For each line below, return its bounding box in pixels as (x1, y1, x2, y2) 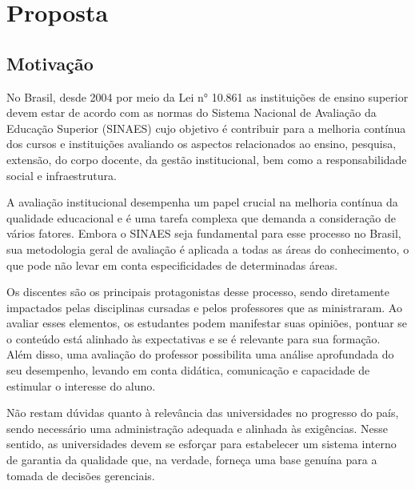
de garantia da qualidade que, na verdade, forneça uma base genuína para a (6, 451, 377, 468)
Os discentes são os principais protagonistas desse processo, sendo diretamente (6, 283, 390, 300)
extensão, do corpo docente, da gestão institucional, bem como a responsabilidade (6, 150, 407, 167)
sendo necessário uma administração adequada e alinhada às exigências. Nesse (6, 419, 389, 436)
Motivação (6, 50, 94, 75)
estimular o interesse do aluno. (6, 377, 156, 394)
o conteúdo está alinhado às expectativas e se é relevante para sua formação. (6, 330, 381, 347)
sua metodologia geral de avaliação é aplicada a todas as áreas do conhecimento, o (6, 240, 409, 257)
